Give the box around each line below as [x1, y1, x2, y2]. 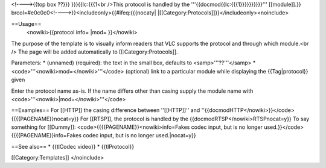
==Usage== [11, 20, 42, 27]
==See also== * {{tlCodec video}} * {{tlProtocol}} [11, 143, 135, 150]
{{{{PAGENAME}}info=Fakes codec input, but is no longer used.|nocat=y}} [11, 132, 196, 139]
